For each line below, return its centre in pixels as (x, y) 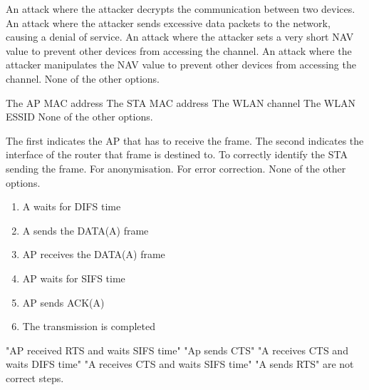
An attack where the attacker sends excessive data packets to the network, (168, 22)
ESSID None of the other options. (79, 117)
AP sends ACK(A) (63, 302)
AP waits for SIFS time (74, 278)
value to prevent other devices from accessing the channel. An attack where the (179, 50)
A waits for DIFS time (72, 206)
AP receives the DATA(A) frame (94, 254)
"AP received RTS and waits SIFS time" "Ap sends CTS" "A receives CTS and (177, 350)
